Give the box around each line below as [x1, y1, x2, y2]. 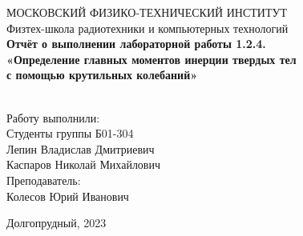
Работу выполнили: [6, 109, 100, 126]
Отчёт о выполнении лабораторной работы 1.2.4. [6, 35, 266, 52]
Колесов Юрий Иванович [6, 187, 129, 204]
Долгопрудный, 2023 [6, 214, 107, 231]
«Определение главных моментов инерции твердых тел [6, 50, 297, 67]
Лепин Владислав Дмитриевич [6, 140, 155, 157]
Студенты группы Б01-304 [6, 125, 134, 142]
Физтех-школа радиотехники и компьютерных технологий [6, 19, 289, 36]
